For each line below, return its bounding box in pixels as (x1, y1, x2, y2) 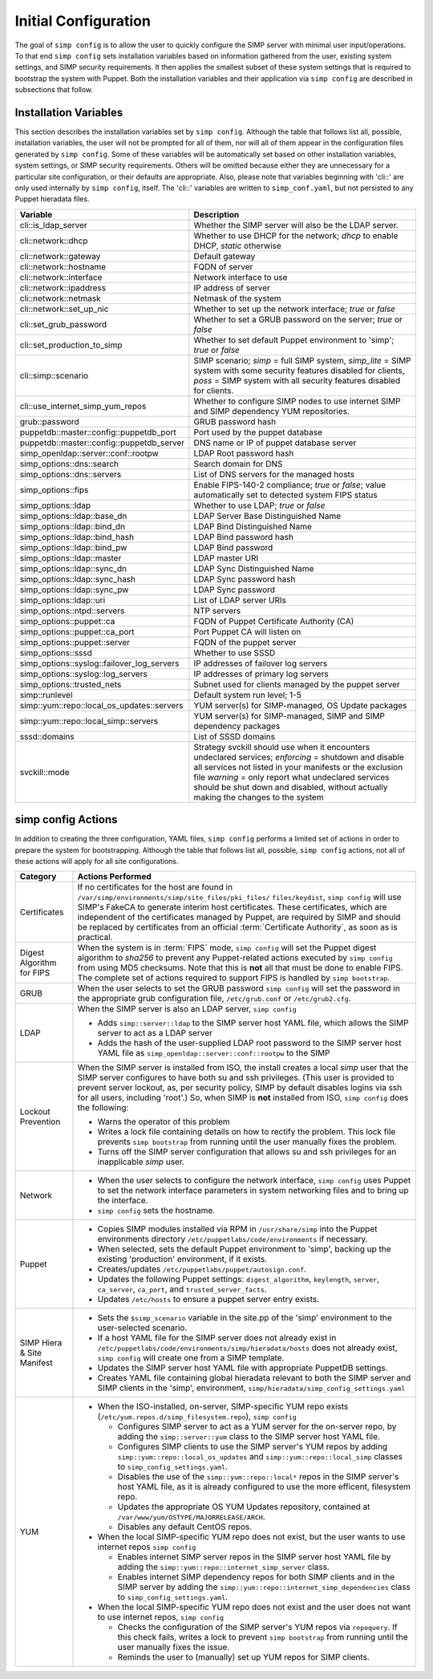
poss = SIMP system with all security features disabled (193, 375, 401, 386)
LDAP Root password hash (193, 448, 294, 459)
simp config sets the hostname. (97, 1205, 216, 1216)
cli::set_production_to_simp (19, 339, 123, 351)
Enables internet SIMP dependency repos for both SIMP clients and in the (117, 1572, 395, 1583)
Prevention (19, 1116, 61, 1127)
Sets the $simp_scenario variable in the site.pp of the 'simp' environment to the (97, 1312, 392, 1324)
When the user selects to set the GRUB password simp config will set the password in (77, 983, 400, 994)
